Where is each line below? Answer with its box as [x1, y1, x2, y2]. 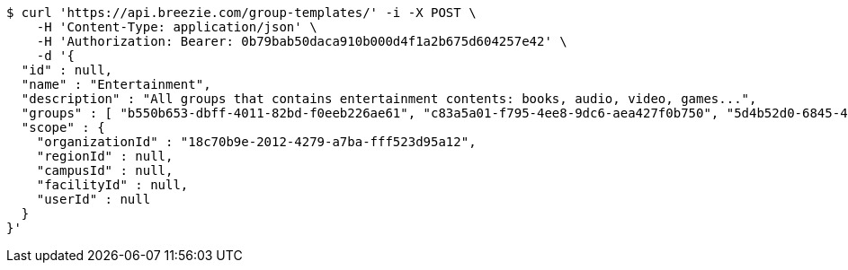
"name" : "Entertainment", [21, 77, 211, 91]
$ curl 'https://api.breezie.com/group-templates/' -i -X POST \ [6, 5, 477, 20]
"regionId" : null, [36, 149, 174, 163]
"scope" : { [21, 120, 105, 135]
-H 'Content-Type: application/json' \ [36, 20, 317, 34]
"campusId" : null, [36, 163, 174, 178]
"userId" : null [36, 192, 151, 206]
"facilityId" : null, [36, 178, 189, 192]
